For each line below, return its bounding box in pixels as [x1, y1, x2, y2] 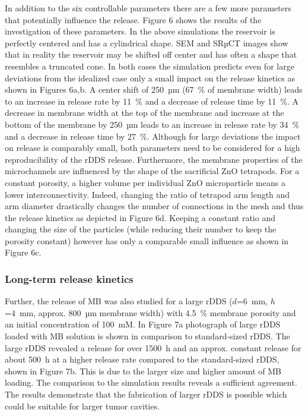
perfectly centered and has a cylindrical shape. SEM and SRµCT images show [5, 36, 288, 49]
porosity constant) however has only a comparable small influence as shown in [5, 234, 289, 247]
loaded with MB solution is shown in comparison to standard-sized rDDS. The [5, 330, 290, 342]
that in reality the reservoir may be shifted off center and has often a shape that [5, 48, 297, 61]
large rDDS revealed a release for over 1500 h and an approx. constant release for [5, 341, 301, 354]
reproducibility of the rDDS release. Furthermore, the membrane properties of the [5, 153, 303, 165]
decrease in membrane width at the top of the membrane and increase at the [5, 106, 284, 119]
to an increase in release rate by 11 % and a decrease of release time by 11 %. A [5, 94, 299, 107]
